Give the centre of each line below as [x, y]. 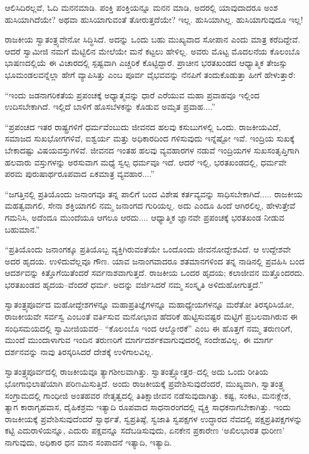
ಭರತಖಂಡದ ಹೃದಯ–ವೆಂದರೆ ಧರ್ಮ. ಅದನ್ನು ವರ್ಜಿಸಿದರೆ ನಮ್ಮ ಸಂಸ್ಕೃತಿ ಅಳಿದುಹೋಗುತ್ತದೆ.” [134, 284]
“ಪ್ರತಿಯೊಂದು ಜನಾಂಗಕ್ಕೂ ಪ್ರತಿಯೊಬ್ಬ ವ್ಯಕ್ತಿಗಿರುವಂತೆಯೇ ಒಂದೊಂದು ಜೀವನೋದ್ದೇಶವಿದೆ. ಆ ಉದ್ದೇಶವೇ [148, 249]
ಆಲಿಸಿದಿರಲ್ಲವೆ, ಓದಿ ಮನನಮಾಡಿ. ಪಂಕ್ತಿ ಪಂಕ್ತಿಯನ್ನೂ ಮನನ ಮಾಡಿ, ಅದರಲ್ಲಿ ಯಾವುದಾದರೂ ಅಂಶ [141, 7]
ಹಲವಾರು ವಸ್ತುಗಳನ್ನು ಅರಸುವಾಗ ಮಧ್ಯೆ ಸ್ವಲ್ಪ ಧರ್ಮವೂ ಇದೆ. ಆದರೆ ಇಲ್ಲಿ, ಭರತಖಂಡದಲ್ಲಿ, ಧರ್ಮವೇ [146, 162]
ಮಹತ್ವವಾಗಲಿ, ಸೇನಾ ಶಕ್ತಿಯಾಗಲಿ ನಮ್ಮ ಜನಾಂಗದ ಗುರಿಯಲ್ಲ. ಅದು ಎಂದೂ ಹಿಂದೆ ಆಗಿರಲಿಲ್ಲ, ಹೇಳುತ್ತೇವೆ [150, 205]
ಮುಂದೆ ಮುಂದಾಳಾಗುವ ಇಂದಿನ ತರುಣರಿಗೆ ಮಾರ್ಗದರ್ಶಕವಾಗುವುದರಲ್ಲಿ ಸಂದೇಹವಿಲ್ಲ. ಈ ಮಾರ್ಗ [139, 340]
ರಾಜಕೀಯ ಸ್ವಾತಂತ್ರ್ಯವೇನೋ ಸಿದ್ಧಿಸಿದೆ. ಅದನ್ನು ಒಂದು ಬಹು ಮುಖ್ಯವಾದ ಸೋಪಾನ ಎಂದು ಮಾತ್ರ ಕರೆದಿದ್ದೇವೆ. [153, 39]
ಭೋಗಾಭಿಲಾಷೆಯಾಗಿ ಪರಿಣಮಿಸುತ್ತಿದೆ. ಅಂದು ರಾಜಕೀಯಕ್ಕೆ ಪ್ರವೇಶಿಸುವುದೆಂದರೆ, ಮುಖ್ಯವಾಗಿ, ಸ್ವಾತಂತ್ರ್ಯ [145, 384]
